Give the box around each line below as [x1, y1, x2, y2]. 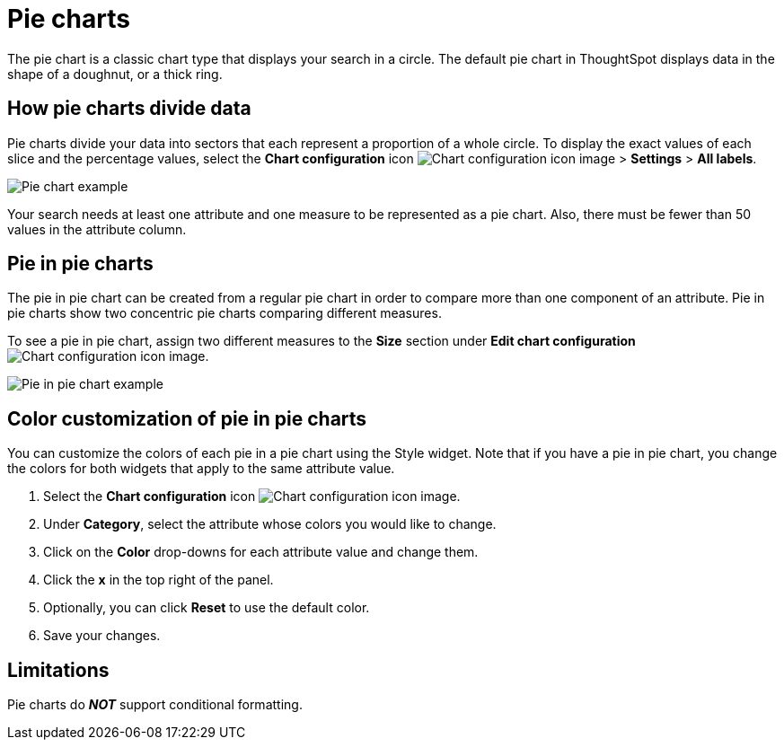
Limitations [7, 658, 110, 681]
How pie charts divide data [7, 97, 251, 120]
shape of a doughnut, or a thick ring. [7, 66, 223, 82]
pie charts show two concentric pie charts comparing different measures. [7, 305, 442, 321]
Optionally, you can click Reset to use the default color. [43, 600, 370, 616]
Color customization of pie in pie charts [7, 407, 367, 430]
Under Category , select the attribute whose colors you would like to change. [43, 516, 497, 532]
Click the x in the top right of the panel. [43, 572, 274, 588]
